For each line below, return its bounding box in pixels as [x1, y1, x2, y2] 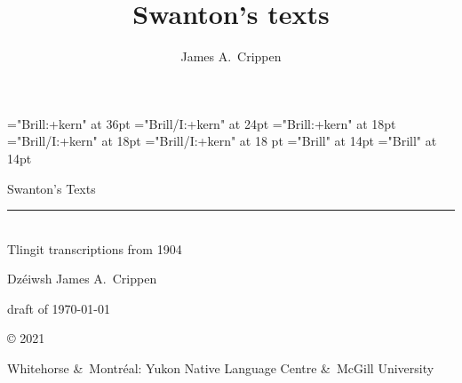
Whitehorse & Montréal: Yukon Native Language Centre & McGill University [7, 359, 434, 378]
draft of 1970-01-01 [7, 299, 110, 317]
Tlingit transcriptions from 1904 [7, 239, 182, 258]
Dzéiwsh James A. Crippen [7, 269, 157, 288]
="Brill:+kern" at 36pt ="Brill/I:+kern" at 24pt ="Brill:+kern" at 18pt [7, 114, 396, 132]
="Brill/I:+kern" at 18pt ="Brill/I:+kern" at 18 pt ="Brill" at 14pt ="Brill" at [7, 132, 437, 150]
